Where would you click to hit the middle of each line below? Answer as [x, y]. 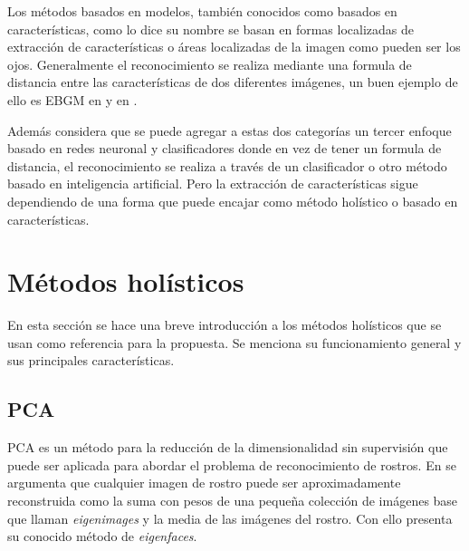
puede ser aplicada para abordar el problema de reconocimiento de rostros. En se [232, 464]
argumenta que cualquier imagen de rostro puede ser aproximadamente [204, 483]
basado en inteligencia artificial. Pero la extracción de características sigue [213, 184]
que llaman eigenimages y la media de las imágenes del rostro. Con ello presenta [230, 518]
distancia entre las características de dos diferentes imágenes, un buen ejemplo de [233, 82]
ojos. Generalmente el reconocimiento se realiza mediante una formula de [210, 64]
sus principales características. [91, 360]
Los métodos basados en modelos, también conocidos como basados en [202, 11]
